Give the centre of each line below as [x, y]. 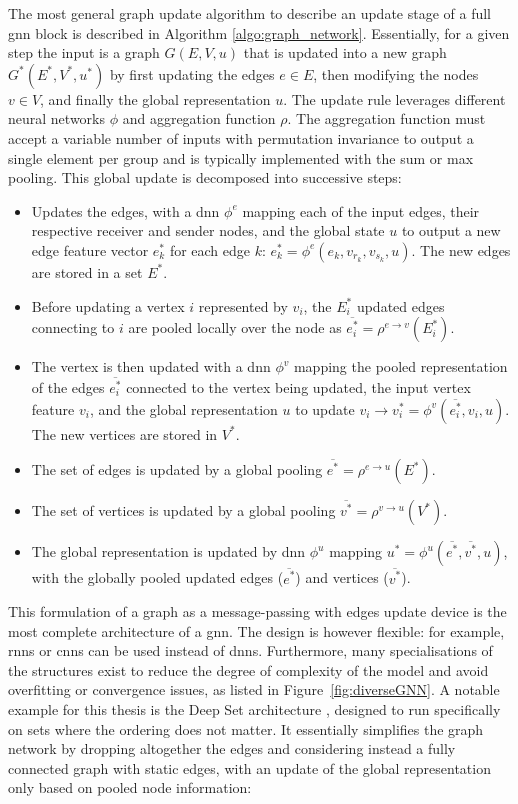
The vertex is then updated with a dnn [151, 366]
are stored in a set [87, 271]
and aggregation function [199, 118]
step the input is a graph [84, 52]
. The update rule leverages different [394, 98]
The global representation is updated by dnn [168, 551]
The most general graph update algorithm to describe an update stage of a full [250, 13]
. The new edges [461, 249]
